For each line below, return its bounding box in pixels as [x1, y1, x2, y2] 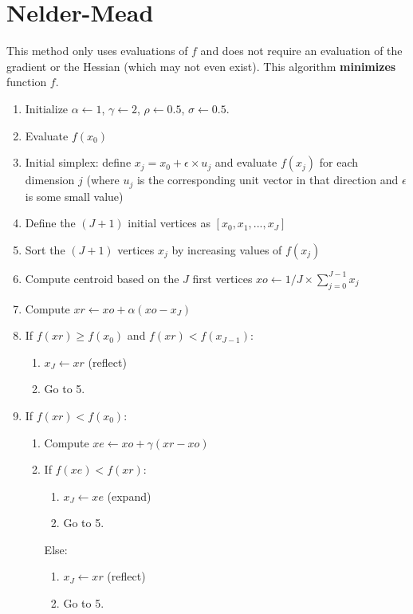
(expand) [107, 487, 151, 504]
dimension [25, 171, 75, 188]
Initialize [25, 100, 69, 116]
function [6, 73, 47, 90]
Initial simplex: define [25, 154, 132, 171]
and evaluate [214, 154, 277, 171]
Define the [25, 215, 76, 231]
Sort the [25, 241, 65, 258]
